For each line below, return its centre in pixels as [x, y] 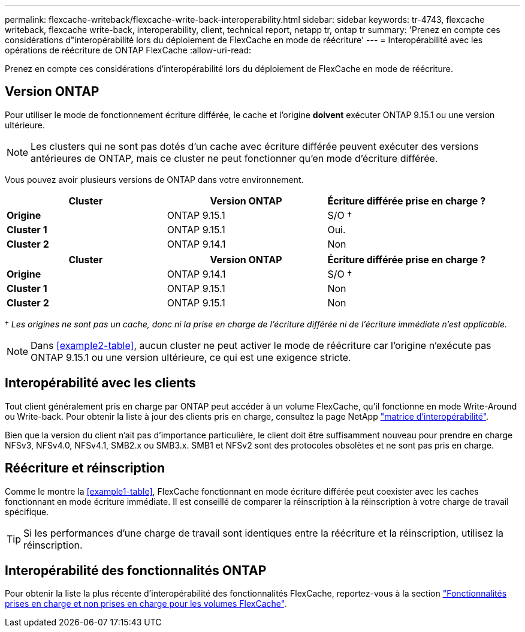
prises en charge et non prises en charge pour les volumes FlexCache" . [146, 604]
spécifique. [27, 511]
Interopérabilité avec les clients [100, 383]
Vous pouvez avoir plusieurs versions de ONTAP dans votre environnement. [154, 179]
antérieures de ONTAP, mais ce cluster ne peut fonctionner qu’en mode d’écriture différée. [234, 158]
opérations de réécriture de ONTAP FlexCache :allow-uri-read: [128, 50]
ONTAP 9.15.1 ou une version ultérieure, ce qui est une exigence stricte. [191, 357]
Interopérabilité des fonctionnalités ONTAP [136, 570]
